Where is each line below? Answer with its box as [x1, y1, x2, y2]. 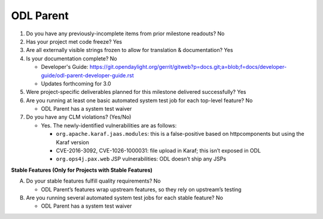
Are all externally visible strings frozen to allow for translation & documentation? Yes [26, 47, 233, 54]
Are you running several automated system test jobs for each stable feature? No [26, 194, 224, 201]
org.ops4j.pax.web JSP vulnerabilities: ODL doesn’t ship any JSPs [56, 156, 227, 163]
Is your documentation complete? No [26, 54, 118, 62]
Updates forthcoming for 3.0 [41, 80, 111, 87]
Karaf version [56, 138, 89, 146]
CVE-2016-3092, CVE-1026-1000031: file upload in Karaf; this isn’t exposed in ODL [56, 147, 261, 154]
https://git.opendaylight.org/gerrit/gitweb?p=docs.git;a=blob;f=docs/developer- [89, 63, 287, 71]
